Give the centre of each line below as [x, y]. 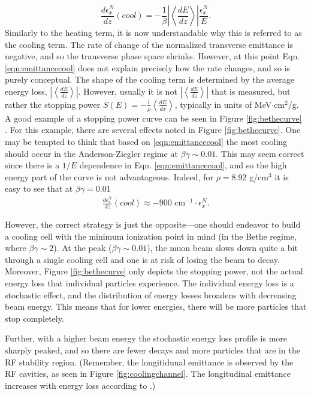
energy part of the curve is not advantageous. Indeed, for [109, 176]
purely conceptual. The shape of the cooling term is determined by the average [150, 79]
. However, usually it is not [128, 91]
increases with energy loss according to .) [80, 385]
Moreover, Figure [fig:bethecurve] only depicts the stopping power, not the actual [154, 271]
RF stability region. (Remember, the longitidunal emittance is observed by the [149, 362]
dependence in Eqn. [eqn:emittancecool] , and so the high [183, 165]
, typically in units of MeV [223, 104]
